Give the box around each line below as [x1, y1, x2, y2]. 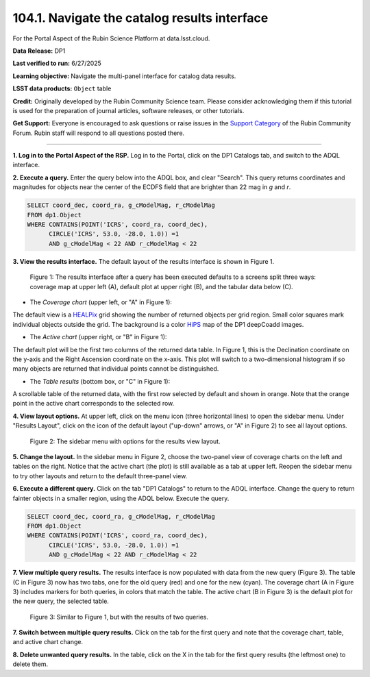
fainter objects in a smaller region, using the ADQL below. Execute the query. [12, 494, 230, 502]
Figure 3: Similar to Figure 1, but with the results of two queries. [29, 613, 209, 621]
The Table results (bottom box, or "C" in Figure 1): [29, 377, 171, 385]
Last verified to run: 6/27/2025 [12, 59, 102, 68]
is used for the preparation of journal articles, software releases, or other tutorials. [12, 106, 245, 114]
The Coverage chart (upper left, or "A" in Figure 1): [29, 298, 173, 306]
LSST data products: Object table [12, 84, 112, 93]
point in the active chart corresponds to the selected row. [12, 399, 175, 408]
